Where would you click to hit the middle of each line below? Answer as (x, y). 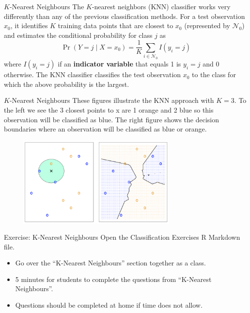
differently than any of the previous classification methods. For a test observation (125, 16)
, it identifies (29, 25)
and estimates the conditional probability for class (78, 35)
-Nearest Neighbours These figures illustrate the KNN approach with (112, 100)
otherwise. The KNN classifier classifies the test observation (93, 74)
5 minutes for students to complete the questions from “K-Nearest (113, 279)
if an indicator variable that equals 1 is (119, 64)
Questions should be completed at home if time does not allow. (109, 305)
